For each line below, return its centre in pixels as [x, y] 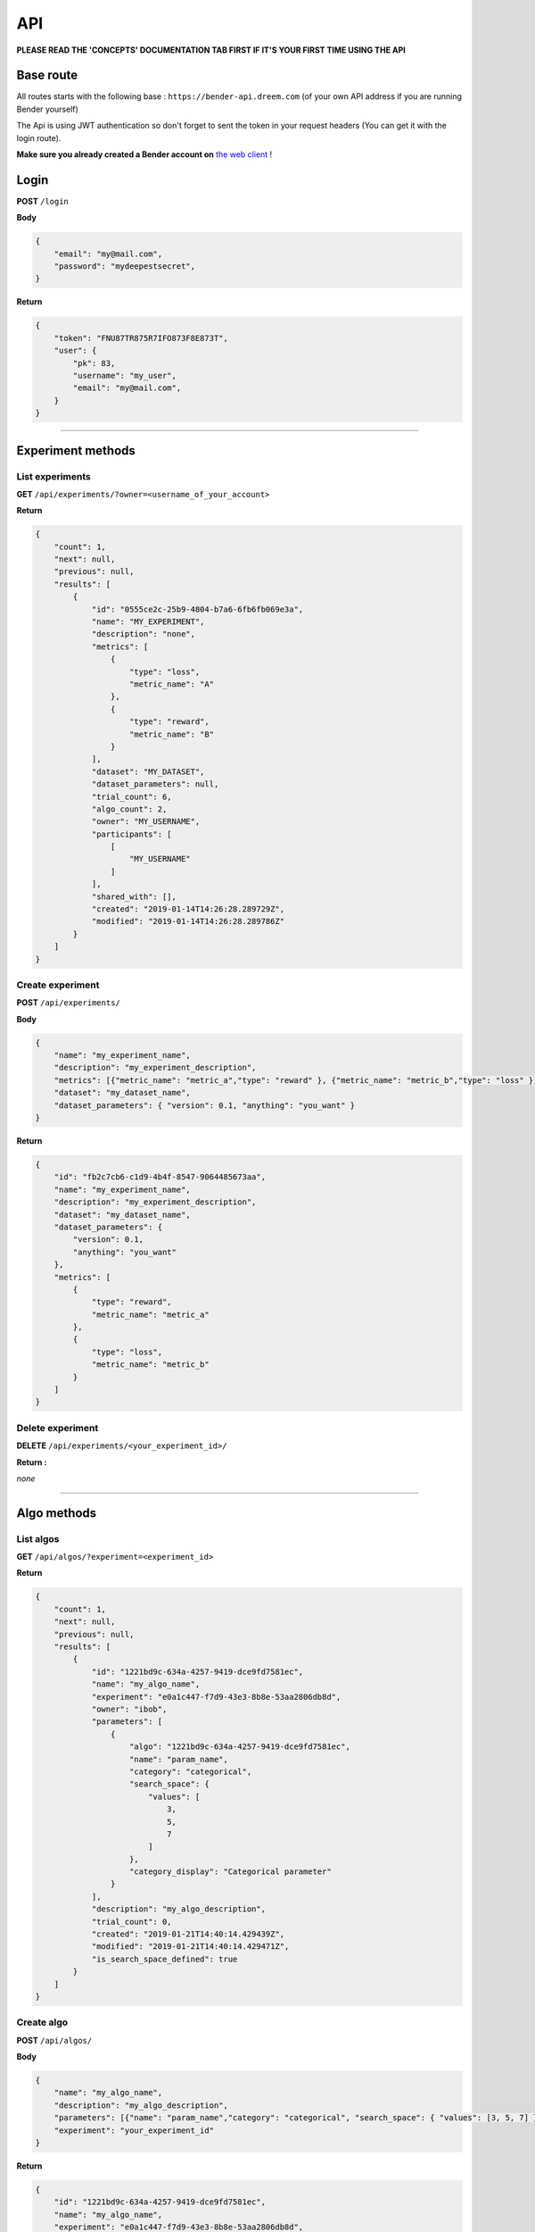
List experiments [53, 476]
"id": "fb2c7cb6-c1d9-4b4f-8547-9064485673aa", [160, 1177]
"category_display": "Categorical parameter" [230, 1872]
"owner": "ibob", [129, 1709]
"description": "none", [144, 634]
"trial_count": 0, [132, 1921]
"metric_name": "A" [172, 684]
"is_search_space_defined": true [165, 1959]
